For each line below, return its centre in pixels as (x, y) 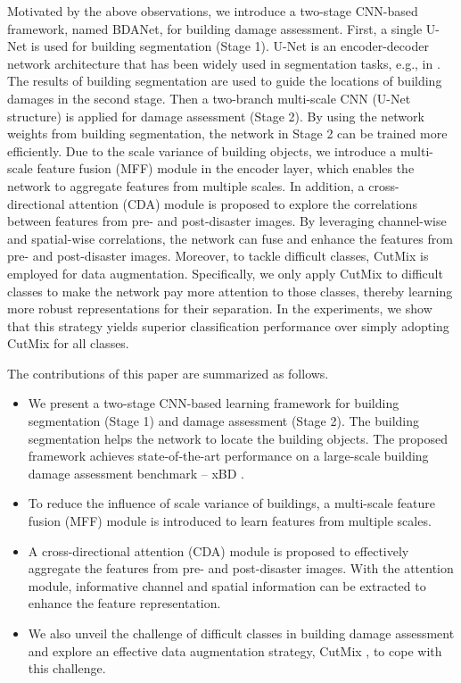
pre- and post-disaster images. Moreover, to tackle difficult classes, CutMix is (218, 256)
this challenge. (67, 668)
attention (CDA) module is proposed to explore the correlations (243, 203)
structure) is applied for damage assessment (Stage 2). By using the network (216, 116)
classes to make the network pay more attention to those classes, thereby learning (230, 291)
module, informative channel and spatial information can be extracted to (227, 585)
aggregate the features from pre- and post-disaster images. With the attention (241, 568)
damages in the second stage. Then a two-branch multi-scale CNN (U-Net (209, 98)
